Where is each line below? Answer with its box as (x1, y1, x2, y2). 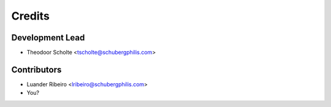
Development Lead (11, 32, 85, 43)
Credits (11, 9, 50, 23)
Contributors (11, 64, 62, 75)
